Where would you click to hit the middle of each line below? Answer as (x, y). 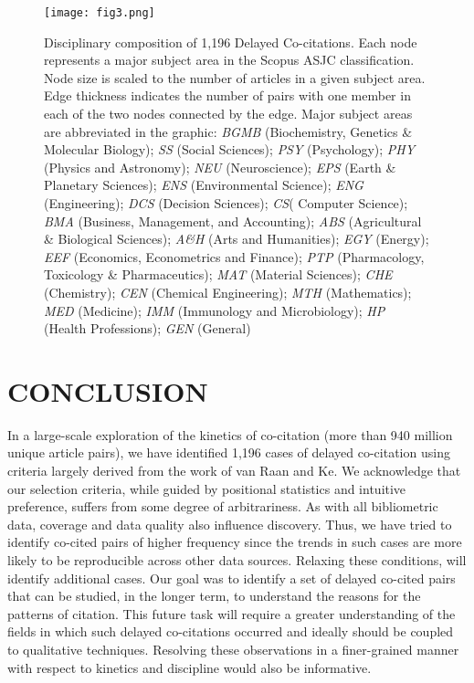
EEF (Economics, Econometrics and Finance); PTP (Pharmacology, (234, 256)
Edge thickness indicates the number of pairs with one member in (227, 95)
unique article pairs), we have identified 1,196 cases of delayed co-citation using (229, 452)
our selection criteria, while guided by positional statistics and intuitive (207, 488)
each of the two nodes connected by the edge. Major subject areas (228, 114)
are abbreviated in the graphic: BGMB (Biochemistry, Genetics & (228, 131)
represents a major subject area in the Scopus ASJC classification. (229, 60)
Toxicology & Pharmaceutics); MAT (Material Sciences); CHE (218, 274)
